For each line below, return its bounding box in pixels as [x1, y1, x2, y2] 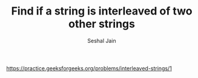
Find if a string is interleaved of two [11, 4, 193, 18]
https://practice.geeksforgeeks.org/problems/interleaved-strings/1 [6, 65, 173, 72]
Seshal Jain [87, 37, 116, 44]
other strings [68, 17, 135, 31]
